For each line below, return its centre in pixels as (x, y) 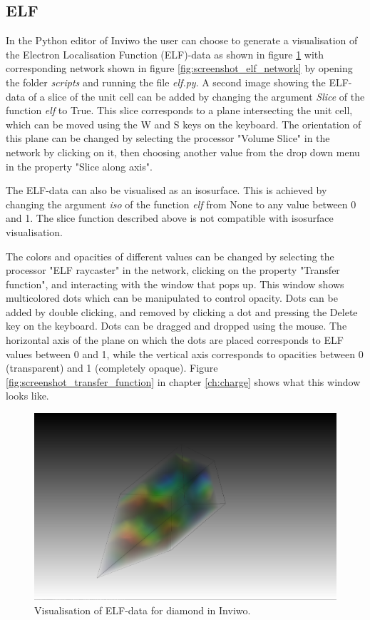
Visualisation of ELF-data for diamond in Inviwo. (143, 610)
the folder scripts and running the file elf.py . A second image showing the (166, 82)
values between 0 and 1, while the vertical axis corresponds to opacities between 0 (185, 354)
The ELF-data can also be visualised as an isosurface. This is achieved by (166, 190)
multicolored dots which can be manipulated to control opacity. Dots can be (172, 298)
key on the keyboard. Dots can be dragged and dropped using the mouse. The (176, 326)
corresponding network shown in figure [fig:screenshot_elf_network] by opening (179, 68)
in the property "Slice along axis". (79, 166)
